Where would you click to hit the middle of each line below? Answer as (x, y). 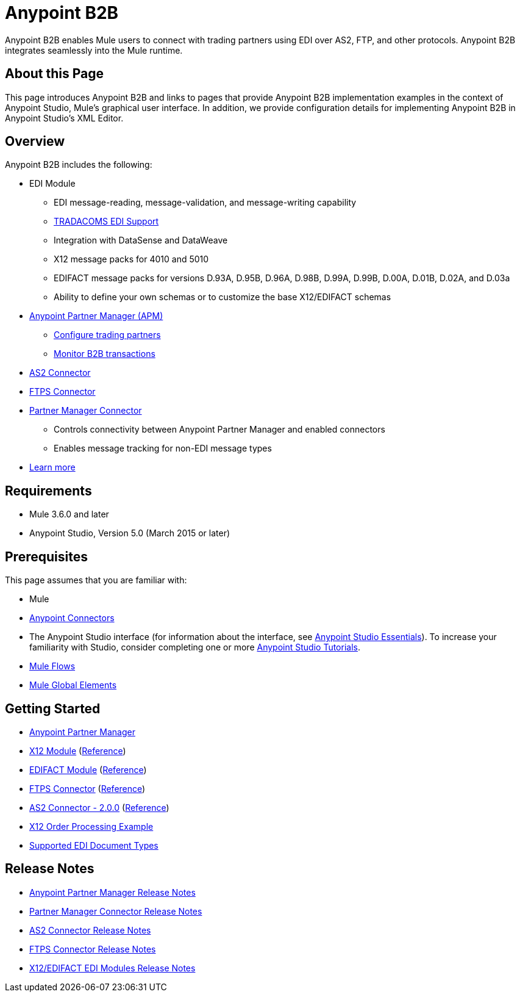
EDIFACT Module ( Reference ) (88, 769)
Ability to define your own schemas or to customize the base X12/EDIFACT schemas (223, 297)
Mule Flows (52, 666)
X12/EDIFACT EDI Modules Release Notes (112, 968)
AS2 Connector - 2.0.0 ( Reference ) (99, 807)
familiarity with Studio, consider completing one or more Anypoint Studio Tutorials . (195, 647)
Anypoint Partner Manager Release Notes (112, 892)
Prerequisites (46, 556)
